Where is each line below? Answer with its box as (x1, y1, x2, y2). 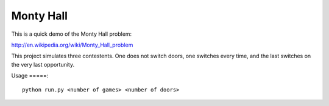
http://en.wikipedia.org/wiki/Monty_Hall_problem (11, 41, 133, 48)
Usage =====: (11, 72, 49, 79)
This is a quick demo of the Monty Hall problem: (11, 30, 132, 38)
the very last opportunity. (11, 61, 75, 68)
